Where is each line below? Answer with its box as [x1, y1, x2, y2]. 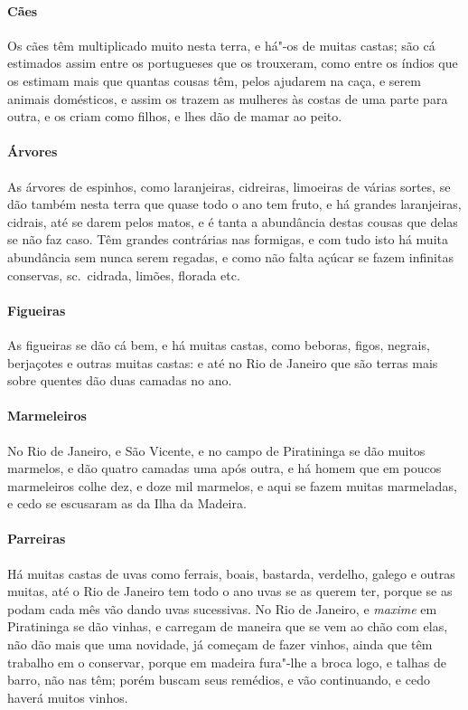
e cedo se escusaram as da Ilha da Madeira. [7, 494, 247, 513]
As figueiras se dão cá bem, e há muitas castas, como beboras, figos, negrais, [7, 335, 430, 354]
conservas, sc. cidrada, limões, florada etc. [7, 265, 240, 284]
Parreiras [7, 529, 66, 548]
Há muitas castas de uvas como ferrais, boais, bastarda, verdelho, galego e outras [7, 563, 455, 582]
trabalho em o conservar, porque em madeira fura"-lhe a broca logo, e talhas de [7, 652, 446, 671]
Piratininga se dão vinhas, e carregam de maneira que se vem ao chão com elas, [7, 617, 448, 636]
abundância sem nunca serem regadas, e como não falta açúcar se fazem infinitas [7, 247, 454, 266]
